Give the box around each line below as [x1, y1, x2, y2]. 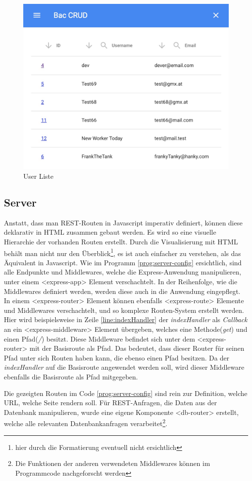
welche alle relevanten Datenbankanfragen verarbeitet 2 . [4, 417, 168, 428]
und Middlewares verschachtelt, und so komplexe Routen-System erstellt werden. [4, 305, 244, 315]
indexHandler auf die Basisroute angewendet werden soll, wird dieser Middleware [4, 362, 244, 372]
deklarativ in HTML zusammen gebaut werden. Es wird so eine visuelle [4, 227, 216, 237]
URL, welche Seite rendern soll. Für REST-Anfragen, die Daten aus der [4, 397, 217, 408]
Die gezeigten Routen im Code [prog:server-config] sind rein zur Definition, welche [4, 388, 248, 398]
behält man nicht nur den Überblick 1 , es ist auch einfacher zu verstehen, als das [4, 246, 241, 258]
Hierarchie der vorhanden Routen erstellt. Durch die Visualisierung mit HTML [4, 236, 238, 246]
